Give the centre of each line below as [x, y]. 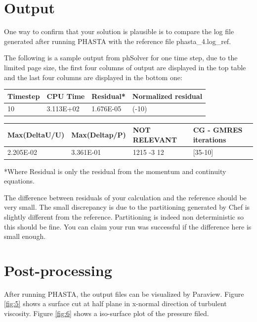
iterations [210, 139]
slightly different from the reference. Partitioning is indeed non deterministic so [124, 216]
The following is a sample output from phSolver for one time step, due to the [121, 58]
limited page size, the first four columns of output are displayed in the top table [125, 67]
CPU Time [66, 96]
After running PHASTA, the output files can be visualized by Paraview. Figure [124, 294]
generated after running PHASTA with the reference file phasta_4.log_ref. [118, 41]
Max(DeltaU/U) [36, 134]
